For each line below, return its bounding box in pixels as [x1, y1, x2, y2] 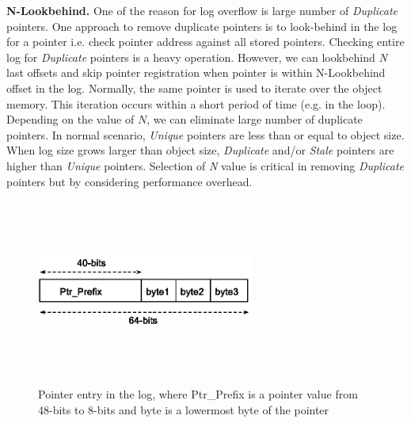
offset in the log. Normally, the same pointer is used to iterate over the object [6, 79, 382, 96]
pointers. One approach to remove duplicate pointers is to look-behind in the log [6, 17, 398, 34]
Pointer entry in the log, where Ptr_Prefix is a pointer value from [38, 386, 358, 402]
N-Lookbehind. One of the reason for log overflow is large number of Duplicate [6, 2, 398, 18]
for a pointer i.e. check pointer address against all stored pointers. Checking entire [6, 33, 405, 50]
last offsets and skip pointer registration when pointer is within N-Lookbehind [6, 64, 386, 81]
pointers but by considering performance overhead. [6, 173, 253, 189]
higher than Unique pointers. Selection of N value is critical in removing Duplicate [6, 157, 405, 173]
